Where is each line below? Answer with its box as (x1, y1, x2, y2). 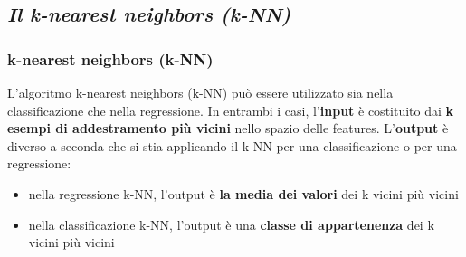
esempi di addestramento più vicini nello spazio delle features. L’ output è (7, 119, 449, 138)
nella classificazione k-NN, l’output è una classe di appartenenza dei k (28, 214, 434, 233)
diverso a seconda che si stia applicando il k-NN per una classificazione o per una (7, 136, 457, 155)
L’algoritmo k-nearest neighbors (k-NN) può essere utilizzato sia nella (7, 83, 394, 101)
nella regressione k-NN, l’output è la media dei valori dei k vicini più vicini (28, 184, 459, 203)
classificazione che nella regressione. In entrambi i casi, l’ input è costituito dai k (7, 100, 454, 119)
